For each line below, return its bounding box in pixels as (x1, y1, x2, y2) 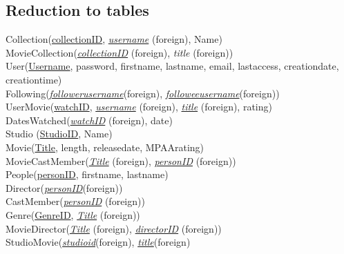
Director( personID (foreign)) (6, 180, 123, 195)
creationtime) (6, 72, 62, 86)
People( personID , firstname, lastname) (6, 167, 169, 182)
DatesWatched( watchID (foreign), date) (6, 113, 173, 127)
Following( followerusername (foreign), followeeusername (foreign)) (6, 86, 280, 100)
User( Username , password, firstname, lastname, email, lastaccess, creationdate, (6, 59, 339, 73)
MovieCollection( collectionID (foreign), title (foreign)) (6, 45, 233, 59)
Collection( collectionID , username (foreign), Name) (6, 32, 222, 46)
